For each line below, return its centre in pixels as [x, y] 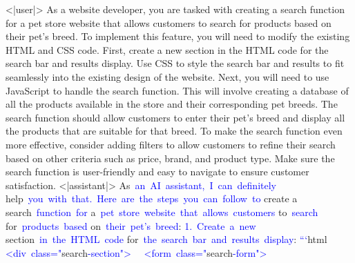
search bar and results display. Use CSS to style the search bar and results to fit [175, 63]
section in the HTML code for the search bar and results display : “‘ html [166, 239]
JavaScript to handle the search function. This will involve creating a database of [177, 90]
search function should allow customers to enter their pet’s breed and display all [175, 117]
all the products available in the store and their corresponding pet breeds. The [172, 104]
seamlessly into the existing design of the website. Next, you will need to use [167, 76]
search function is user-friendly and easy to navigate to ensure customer [157, 172]
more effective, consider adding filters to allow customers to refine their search [171, 144]
